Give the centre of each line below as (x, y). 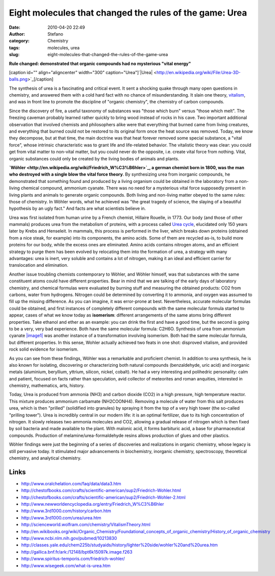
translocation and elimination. (39, 265)
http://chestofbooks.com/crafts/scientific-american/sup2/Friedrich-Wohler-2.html (103, 497)
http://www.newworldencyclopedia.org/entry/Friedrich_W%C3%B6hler (93, 504)
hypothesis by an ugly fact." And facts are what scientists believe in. (78, 209)
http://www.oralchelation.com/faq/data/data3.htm (71, 483)
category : (19, 41)
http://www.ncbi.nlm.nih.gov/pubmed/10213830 (69, 538)
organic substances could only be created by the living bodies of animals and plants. (94, 159)
